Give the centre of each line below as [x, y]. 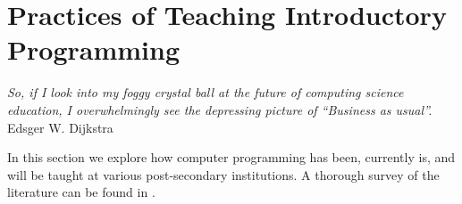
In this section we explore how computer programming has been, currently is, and [231, 157]
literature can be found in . [81, 192]
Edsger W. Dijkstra [60, 127]
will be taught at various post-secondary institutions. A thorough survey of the [223, 174]
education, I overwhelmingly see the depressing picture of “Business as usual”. [220, 109]
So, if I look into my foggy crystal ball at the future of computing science [206, 92]
